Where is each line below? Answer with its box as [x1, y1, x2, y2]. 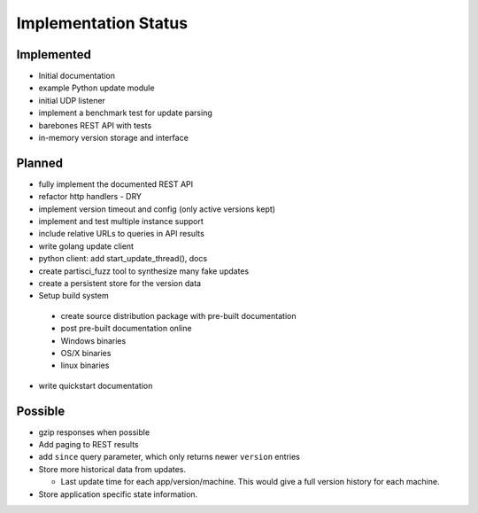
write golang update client [38, 240, 135, 252]
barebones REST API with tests [38, 120, 152, 130]
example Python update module [38, 82, 155, 93]
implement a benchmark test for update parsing [38, 107, 212, 119]
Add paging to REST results [38, 439, 139, 450]
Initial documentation [38, 71, 115, 82]
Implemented [16, 47, 92, 62]
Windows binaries [60, 335, 127, 346]
